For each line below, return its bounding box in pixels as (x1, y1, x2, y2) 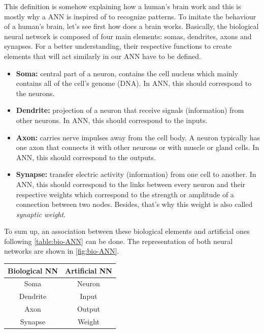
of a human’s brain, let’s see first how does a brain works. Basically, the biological (4, 21, 259, 32)
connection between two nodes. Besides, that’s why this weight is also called (16, 199, 253, 209)
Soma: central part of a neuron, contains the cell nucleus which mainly (16, 68, 239, 78)
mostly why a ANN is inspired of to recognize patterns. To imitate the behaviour (4, 11, 256, 21)
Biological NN (8, 265, 58, 276)
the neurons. (16, 87, 55, 98)
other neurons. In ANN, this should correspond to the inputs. (16, 114, 208, 125)
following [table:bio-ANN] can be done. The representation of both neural (4, 235, 233, 246)
